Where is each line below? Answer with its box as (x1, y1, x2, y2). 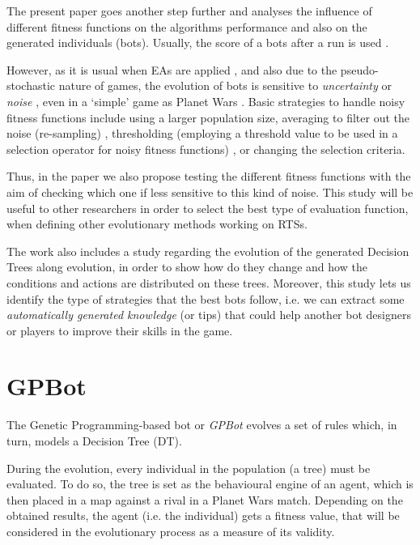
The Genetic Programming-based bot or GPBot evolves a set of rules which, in (6, 416, 397, 433)
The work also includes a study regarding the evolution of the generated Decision (6, 242, 409, 259)
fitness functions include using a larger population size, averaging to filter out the (6, 109, 409, 126)
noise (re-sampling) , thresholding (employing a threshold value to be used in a (6, 125, 398, 142)
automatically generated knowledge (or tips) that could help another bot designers (6, 306, 411, 323)
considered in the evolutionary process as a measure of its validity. (6, 522, 335, 539)
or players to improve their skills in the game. (6, 321, 233, 338)
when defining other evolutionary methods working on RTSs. (6, 215, 308, 232)
